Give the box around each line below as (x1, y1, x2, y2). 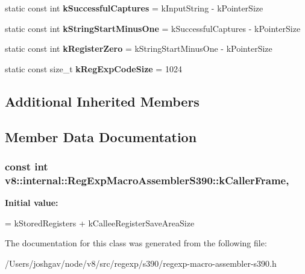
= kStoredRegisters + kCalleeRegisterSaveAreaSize (5, 216, 195, 229)
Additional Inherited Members (5, 92, 200, 110)
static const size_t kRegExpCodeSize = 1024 (5, 62, 182, 75)
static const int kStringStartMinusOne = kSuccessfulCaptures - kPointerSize (5, 22, 301, 34)
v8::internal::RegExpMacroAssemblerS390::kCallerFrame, (5, 172, 289, 187)
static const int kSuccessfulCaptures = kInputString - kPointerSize (5, 2, 263, 14)
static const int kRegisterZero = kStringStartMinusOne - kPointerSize (5, 42, 272, 55)
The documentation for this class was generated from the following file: (5, 237, 267, 249)
